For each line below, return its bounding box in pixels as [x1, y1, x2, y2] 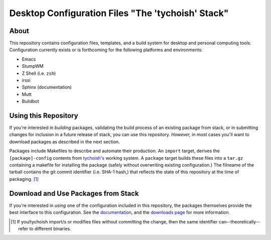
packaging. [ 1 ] [9, 176, 39, 182]
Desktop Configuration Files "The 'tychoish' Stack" [9, 8, 229, 19]
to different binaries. [29, 225, 71, 231]
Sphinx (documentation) [22, 84, 72, 90]
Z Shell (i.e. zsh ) [22, 70, 56, 76]
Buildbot [22, 98, 40, 104]
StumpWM [22, 63, 44, 69]
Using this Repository [9, 111, 78, 120]
